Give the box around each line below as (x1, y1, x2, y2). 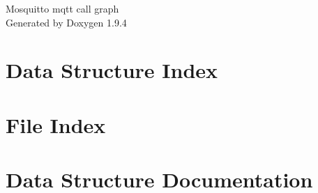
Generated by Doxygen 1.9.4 (6, 15, 127, 29)
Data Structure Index (6, 56, 218, 84)
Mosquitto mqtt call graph (6, 1, 119, 15)
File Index (6, 110, 106, 139)
